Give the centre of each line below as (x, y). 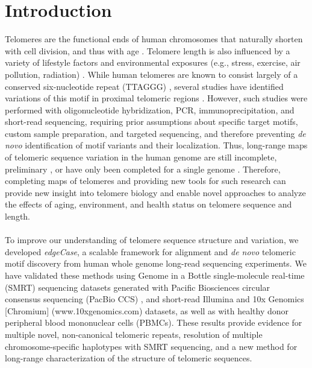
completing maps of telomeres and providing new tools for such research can (145, 181)
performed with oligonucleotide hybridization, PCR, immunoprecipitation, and (150, 109)
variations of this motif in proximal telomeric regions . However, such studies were (156, 98)
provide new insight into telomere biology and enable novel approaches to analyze (155, 192)
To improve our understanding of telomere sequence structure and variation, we (152, 240)
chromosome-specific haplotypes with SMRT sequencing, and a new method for (151, 346)
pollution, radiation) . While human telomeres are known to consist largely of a (151, 74)
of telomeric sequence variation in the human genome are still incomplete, (141, 157)
